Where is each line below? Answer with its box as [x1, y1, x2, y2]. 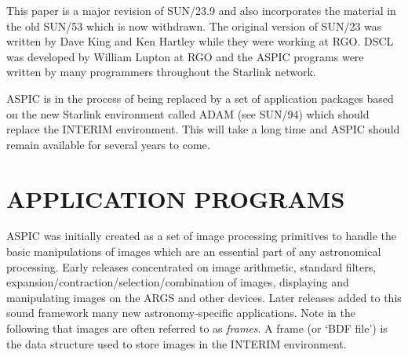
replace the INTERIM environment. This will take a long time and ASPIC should [6, 121, 400, 137]
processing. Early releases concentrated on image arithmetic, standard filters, [6, 258, 377, 275]
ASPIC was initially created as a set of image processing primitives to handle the [6, 228, 396, 244]
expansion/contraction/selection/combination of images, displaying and [6, 274, 349, 290]
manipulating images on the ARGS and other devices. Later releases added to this [6, 289, 402, 305]
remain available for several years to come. [6, 136, 210, 152]
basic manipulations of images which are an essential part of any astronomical [6, 243, 381, 260]
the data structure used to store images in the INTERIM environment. [6, 335, 347, 352]
